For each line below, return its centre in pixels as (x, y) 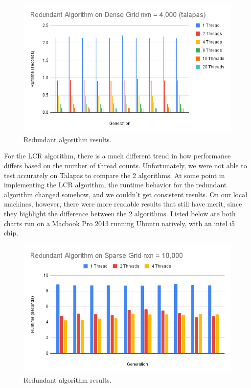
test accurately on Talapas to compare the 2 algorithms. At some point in (114, 175)
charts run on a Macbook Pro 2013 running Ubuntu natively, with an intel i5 (119, 223)
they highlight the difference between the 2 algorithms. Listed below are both (120, 213)
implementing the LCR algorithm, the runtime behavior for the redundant (115, 185)
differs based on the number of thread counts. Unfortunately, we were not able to (125, 165)
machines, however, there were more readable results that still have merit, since (123, 204)
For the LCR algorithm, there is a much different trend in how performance (117, 156)
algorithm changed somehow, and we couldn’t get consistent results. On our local (126, 194)
